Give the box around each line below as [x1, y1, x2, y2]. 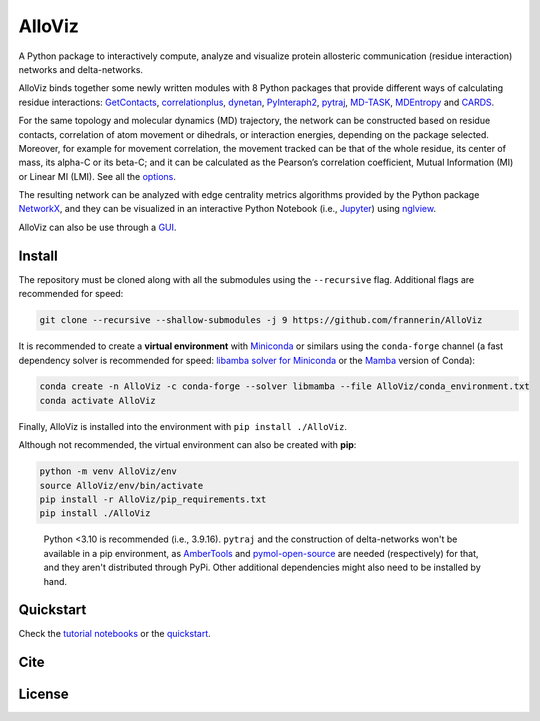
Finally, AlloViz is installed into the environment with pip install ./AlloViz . [18, 420, 347, 432]
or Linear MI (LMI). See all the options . [18, 170, 177, 182]
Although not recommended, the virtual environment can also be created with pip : [18, 439, 357, 451]
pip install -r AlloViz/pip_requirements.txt [39, 494, 267, 505]
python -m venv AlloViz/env [39, 466, 177, 477]
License [18, 686, 69, 703]
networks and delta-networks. [18, 63, 144, 75]
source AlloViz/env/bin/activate [39, 480, 204, 491]
